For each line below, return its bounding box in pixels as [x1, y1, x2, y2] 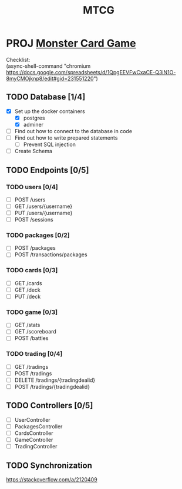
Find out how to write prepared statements [14, 134, 118, 141]
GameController [14, 437, 53, 444]
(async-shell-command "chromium [6, 62, 91, 70]
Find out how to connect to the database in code [14, 127, 133, 134]
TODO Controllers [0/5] [6, 401, 93, 411]
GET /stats [14, 322, 41, 329]
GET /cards [14, 279, 42, 286]
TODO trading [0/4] [6, 350, 63, 358]
